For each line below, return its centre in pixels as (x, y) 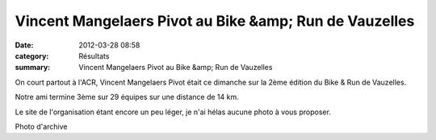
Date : (24, 45)
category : (32, 56)
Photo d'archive (41, 126)
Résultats (94, 56)
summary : (33, 68)
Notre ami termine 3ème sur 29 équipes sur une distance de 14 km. (127, 97)
